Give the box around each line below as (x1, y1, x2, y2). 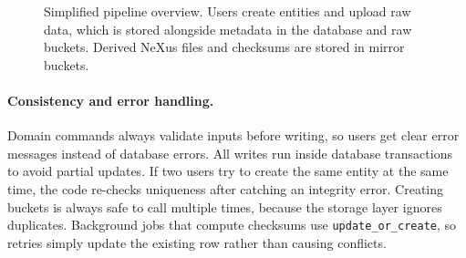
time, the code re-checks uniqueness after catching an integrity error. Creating (7, 179, 444, 198)
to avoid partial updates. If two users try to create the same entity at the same (7, 161, 449, 181)
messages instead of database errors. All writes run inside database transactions (7, 143, 452, 162)
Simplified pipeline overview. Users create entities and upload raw (44, 2, 411, 20)
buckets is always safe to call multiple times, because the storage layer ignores (7, 197, 442, 216)
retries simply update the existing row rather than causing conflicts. (7, 232, 387, 252)
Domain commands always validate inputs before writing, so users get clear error (7, 126, 460, 145)
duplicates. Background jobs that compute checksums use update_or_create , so (7, 215, 457, 234)
